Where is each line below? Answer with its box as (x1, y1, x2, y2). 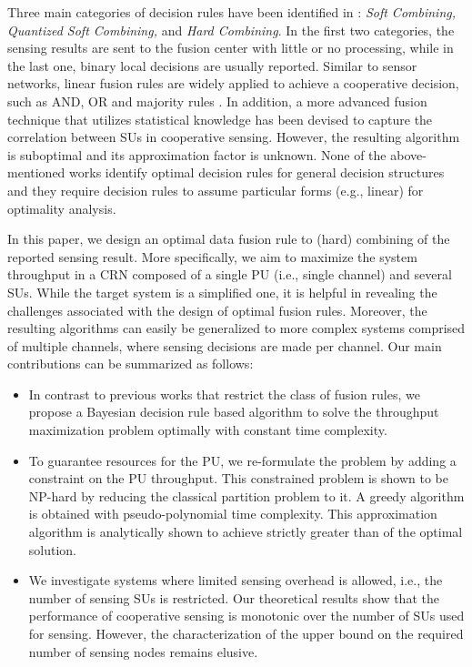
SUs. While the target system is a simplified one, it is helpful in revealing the (7, 282, 437, 301)
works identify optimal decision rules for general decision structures (69, 163, 445, 182)
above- (390, 145, 427, 164)
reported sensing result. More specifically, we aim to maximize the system (7, 247, 417, 266)
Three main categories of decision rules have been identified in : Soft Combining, (7, 3, 457, 21)
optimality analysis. (7, 198, 116, 217)
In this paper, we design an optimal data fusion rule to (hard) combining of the (7, 229, 450, 248)
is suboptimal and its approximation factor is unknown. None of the (7, 145, 387, 164)
